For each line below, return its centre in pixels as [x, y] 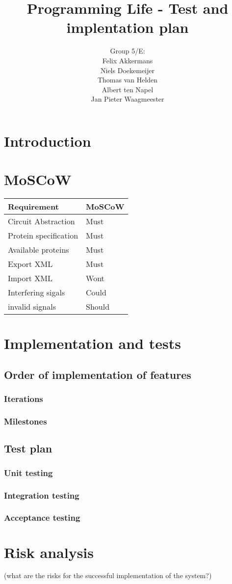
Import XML [30, 278]
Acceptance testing [42, 518]
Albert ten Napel [128, 89]
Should [98, 307]
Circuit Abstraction [41, 221]
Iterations [24, 399]
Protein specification [43, 236]
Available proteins [39, 250]
